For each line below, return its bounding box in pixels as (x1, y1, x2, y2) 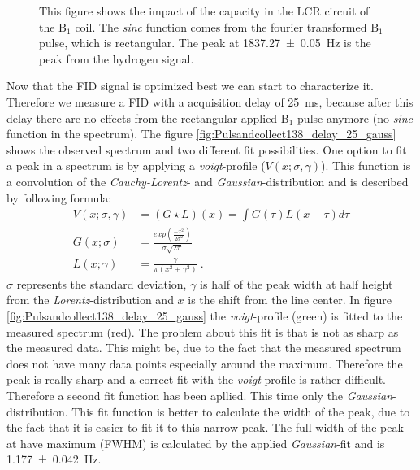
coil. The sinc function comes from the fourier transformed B (75, 18, 379, 35)
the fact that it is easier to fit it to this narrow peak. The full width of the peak (6, 419, 404, 436)
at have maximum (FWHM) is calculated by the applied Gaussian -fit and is (6, 434, 385, 451)
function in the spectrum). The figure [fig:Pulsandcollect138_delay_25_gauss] (6, 125, 396, 142)
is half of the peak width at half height (200, 275, 393, 292)
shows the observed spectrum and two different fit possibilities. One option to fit (6, 141, 407, 158)
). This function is (320, 157, 411, 174)
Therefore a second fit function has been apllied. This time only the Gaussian (6, 387, 393, 404)
